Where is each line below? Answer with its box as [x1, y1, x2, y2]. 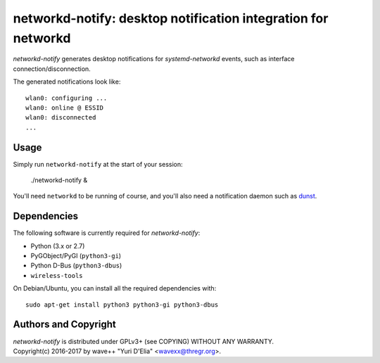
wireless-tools [30, 272, 84, 279]
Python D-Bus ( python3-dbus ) [30, 261, 122, 270]
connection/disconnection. [13, 64, 91, 73]
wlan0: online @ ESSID [25, 103, 104, 112]
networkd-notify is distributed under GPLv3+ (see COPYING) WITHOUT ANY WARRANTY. [13, 337, 274, 345]
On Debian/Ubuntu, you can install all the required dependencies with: [13, 284, 217, 293]
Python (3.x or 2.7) [30, 241, 85, 250]
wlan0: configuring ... [25, 94, 108, 102]
